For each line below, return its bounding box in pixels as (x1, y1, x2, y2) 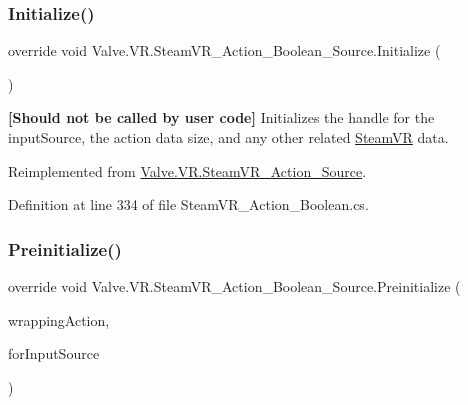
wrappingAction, (8, 309, 110, 330)
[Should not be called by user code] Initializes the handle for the (8, 107, 435, 128)
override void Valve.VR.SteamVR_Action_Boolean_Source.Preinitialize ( (8, 276, 461, 296)
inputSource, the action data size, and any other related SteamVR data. (8, 127, 449, 147)
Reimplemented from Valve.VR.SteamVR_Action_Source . (8, 160, 367, 181)
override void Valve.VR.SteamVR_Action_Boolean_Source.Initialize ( (8, 40, 441, 61)
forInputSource (8, 343, 100, 364)
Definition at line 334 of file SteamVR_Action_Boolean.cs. (8, 194, 369, 215)
